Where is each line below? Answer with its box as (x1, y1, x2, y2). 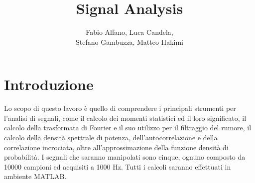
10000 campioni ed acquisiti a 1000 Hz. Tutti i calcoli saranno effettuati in (4, 161, 231, 172)
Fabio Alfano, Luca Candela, (86, 27, 173, 37)
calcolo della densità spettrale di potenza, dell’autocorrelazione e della (4, 132, 218, 143)
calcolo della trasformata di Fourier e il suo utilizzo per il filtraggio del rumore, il (4, 122, 252, 133)
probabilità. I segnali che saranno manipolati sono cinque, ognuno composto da (4, 152, 246, 162)
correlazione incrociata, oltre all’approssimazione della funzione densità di (4, 142, 229, 152)
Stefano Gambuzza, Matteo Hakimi (76, 36, 183, 47)
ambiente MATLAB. (4, 171, 67, 182)
